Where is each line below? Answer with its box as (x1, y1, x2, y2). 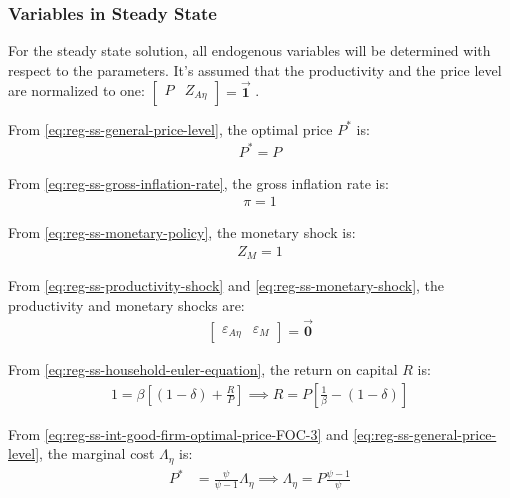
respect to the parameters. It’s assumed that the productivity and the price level (8, 59, 502, 80)
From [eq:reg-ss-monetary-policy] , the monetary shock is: (8, 222, 356, 243)
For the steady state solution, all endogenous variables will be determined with (8, 40, 491, 61)
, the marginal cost (39, 443, 155, 464)
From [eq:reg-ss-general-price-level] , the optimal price (8, 118, 333, 139)
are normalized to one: (8, 80, 145, 101)
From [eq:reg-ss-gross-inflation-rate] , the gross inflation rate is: (8, 172, 389, 193)
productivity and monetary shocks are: (8, 295, 245, 316)
